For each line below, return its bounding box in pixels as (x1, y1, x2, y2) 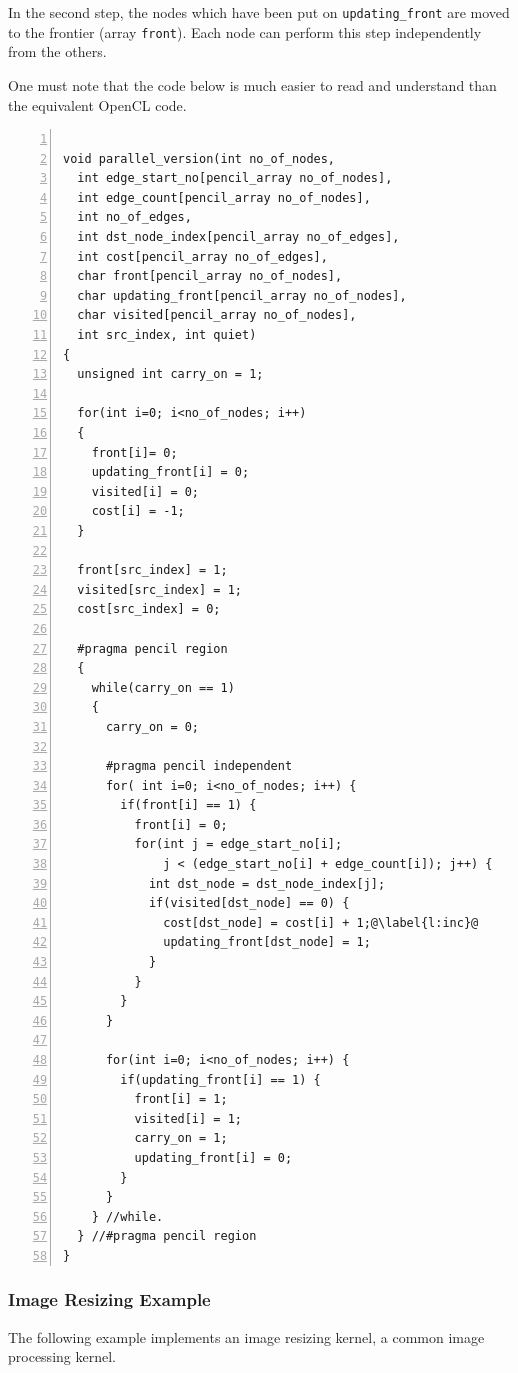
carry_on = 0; (105, 719, 200, 734)
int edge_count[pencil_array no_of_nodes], (77, 190, 371, 205)
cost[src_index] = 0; (77, 602, 221, 617)
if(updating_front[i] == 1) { (120, 1072, 321, 1087)
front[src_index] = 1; (77, 563, 228, 578)
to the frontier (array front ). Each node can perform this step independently (8, 21, 482, 42)
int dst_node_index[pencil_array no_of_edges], (77, 230, 400, 245)
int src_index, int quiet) (77, 328, 257, 343)
